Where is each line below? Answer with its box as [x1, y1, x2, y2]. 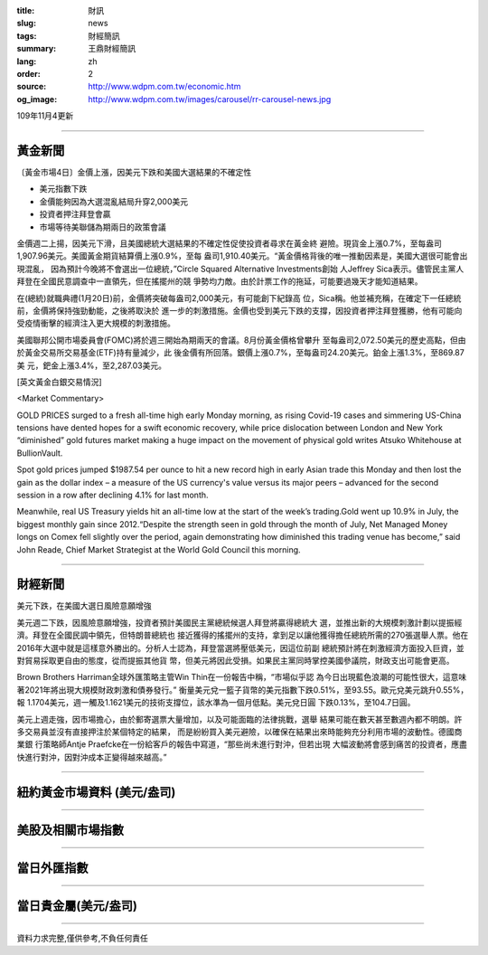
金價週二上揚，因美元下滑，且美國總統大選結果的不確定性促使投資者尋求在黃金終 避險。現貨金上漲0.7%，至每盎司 [16, 238, 442, 249]
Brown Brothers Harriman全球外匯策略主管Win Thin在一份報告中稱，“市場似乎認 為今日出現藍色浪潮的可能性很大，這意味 [16, 672, 467, 683]
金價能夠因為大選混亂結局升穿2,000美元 [39, 195, 189, 207]
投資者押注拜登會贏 [39, 209, 111, 220]
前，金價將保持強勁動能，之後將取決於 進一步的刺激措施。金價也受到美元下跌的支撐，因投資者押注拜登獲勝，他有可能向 [16, 305, 463, 316]
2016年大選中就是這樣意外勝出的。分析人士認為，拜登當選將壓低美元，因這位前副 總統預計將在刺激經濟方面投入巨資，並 [16, 642, 465, 653]
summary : [16, 43, 57, 54]
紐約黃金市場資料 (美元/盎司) [16, 784, 176, 799]
